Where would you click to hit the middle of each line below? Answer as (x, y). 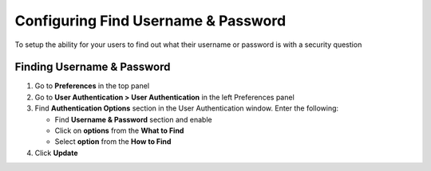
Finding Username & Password (93, 67)
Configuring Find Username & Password (150, 21)
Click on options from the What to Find (119, 130)
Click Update (56, 153)
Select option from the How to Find (113, 142)
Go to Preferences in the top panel (92, 86)
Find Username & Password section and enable (133, 119)
